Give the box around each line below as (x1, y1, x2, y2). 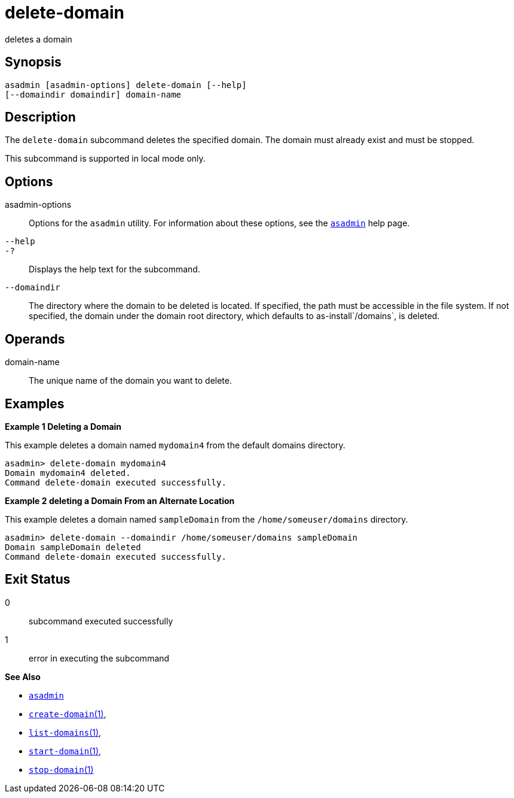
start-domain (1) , (29, 745, 102, 756)
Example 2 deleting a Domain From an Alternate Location (5, 495, 235, 506)
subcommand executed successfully (29, 615, 173, 626)
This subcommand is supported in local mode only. (5, 153, 206, 164)
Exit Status (5, 572, 71, 587)
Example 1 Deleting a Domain (5, 421, 122, 432)
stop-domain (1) (29, 764, 94, 775)
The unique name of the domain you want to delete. (29, 375, 232, 386)
